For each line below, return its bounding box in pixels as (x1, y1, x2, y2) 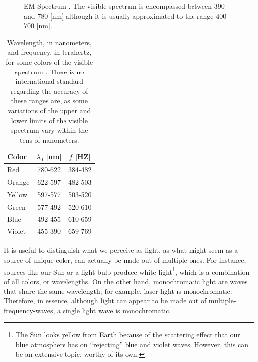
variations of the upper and (8, 105, 91, 115)
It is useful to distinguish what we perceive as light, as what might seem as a (4, 245, 238, 255)
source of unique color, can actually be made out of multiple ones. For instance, (4, 255, 246, 265)
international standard (15, 76, 84, 86)
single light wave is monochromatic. (63, 305, 171, 315)
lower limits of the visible (11, 115, 88, 125)
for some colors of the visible (6, 56, 93, 67)
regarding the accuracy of (10, 85, 88, 96)
